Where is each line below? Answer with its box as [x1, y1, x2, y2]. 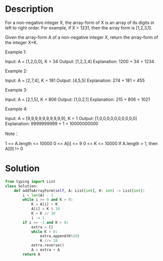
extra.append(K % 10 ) [40, 234, 80, 238]
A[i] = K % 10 [31, 207, 60, 212]
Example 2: [5, 68, 28, 74]
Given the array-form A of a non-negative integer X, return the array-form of [5, 34, 159, 40]
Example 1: [5, 49, 27, 55]
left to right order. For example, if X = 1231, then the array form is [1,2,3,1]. [5, 24, 152, 30]
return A [22, 252, 41, 257]
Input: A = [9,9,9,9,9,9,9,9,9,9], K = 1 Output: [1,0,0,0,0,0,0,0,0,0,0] [5, 115, 138, 121]
